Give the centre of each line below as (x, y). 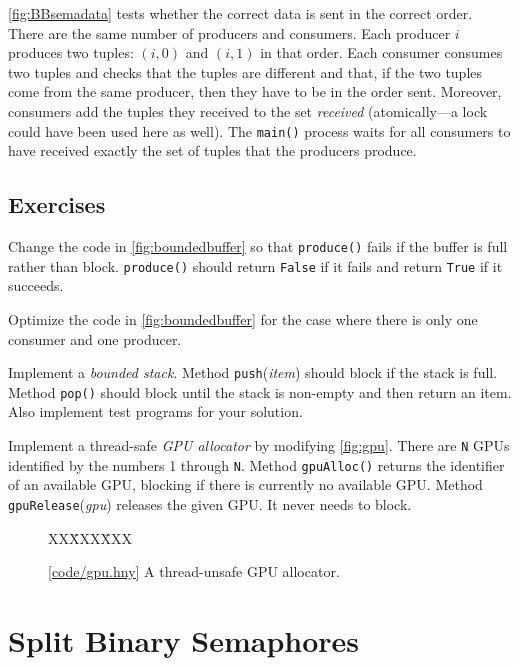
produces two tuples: (71, 52)
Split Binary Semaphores (184, 639)
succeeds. (36, 285)
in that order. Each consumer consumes (381, 52)
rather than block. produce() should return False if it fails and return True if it (255, 265)
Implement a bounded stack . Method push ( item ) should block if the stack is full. (253, 372)
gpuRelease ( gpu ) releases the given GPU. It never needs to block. (210, 503)
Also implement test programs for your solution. (155, 411)
